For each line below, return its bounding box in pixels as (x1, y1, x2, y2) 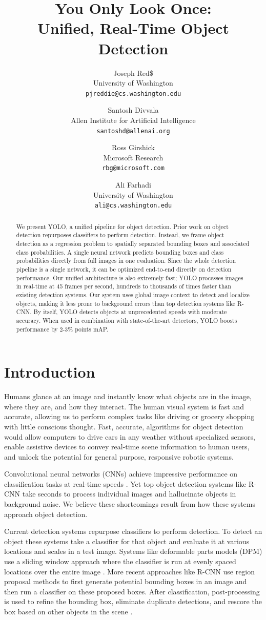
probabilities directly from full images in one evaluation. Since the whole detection (16, 256, 236, 265)
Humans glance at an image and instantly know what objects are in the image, (4, 391, 252, 402)
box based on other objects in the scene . (4, 606, 133, 617)
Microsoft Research (103, 152, 163, 162)
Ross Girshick (112, 142, 155, 153)
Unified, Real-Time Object (37, 17, 230, 38)
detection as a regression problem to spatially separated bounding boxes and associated (16, 239, 250, 247)
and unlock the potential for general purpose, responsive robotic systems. (4, 451, 234, 462)
